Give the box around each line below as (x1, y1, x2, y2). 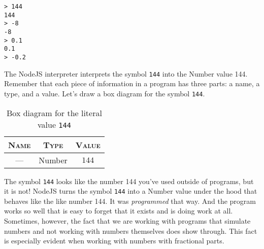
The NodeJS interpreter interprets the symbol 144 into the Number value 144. (4, 68, 248, 79)
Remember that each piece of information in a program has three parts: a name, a (4, 78, 260, 89)
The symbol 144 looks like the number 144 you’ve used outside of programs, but (4, 175, 254, 186)
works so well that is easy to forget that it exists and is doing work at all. (4, 205, 233, 216)
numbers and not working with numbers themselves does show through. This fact (4, 225, 257, 236)
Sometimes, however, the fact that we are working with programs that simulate (4, 216, 251, 226)
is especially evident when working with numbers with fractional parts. (4, 235, 224, 246)
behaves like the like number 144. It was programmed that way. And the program (4, 195, 256, 206)
